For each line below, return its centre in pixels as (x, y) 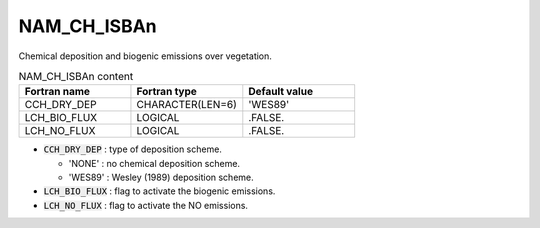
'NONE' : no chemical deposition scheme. (154, 163)
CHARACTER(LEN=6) (186, 105)
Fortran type (166, 92)
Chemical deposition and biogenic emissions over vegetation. (145, 56)
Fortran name (57, 92)
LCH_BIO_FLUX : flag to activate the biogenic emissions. (159, 191)
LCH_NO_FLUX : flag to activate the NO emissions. (146, 205)
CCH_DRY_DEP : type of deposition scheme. (132, 149)
